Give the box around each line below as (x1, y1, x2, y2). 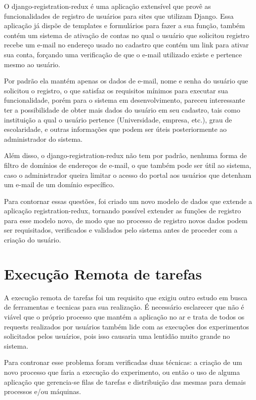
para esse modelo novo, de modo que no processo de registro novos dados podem (4, 215, 248, 225)
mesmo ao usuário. (4, 59, 60, 69)
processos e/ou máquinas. (4, 386, 81, 397)
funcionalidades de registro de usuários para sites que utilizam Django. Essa (4, 10, 234, 21)
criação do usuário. (4, 235, 61, 245)
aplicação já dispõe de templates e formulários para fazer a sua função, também (4, 20, 245, 31)
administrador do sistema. (4, 133, 83, 144)
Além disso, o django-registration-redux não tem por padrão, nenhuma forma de (4, 150, 247, 160)
